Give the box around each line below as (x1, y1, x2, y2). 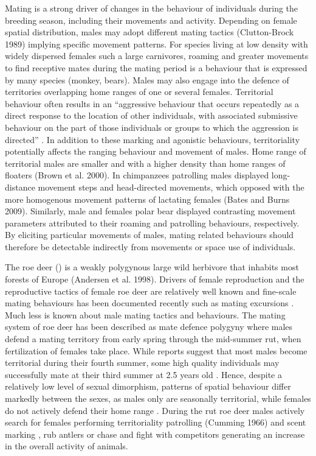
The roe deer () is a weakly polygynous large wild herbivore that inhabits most (5, 261, 299, 273)
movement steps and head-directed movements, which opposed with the (38, 180, 304, 193)
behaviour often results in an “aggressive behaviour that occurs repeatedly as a (5, 97, 300, 110)
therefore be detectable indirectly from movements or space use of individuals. (5, 240, 296, 253)
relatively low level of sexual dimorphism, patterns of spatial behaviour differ (5, 380, 291, 393)
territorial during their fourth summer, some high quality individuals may (5, 356, 280, 369)
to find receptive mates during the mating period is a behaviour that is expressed (5, 61, 307, 74)
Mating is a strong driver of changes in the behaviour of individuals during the (5, 2, 298, 14)
